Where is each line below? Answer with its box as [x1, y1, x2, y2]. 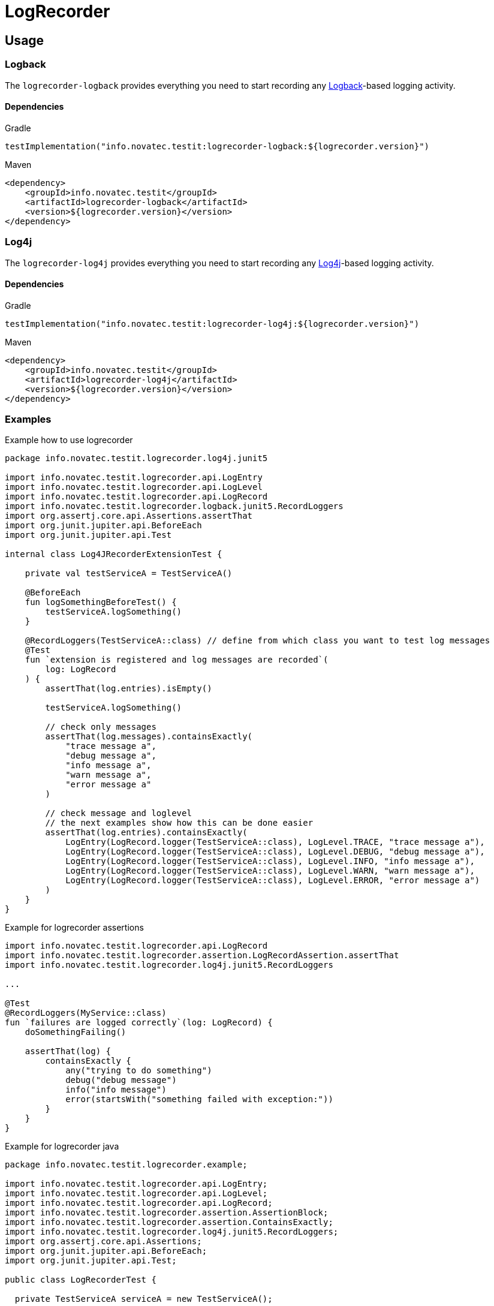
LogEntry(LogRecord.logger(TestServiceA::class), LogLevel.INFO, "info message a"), [65, 856, 475, 866]
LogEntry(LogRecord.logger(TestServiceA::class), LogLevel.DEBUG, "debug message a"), [65, 847, 485, 857]
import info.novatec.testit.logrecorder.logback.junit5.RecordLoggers [5, 501, 344, 511]
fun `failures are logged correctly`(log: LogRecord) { [5, 1018, 273, 1028]
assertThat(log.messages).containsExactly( [45, 732, 253, 742]
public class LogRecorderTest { [5, 1275, 156, 1285]
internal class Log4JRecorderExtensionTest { [5, 549, 222, 559]
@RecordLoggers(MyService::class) [5, 1008, 167, 1018]
